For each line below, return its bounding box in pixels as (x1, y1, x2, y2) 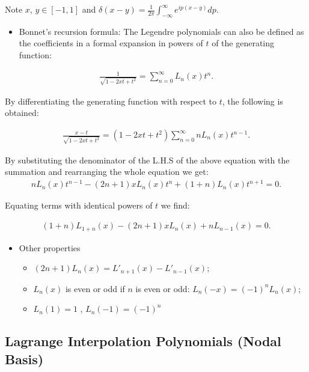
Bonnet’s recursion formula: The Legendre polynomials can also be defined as (19, 25, 304, 37)
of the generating (212, 37, 275, 49)
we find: (161, 199, 190, 212)
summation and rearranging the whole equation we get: (5, 165, 209, 178)
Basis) (5, 349, 44, 368)
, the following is (222, 94, 283, 107)
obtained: (5, 106, 39, 119)
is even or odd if (65, 282, 125, 294)
